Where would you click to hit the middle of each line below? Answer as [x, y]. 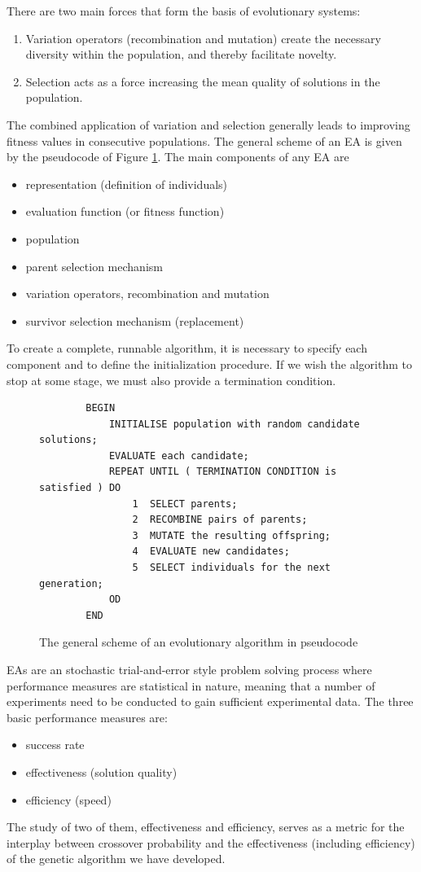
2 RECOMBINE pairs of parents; [220, 520]
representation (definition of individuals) [127, 184]
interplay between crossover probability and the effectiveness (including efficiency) [211, 842]
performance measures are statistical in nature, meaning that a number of [191, 685]
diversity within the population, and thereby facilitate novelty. [181, 54]
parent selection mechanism [94, 266]
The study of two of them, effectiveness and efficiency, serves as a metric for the [206, 827]
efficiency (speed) [68, 799]
